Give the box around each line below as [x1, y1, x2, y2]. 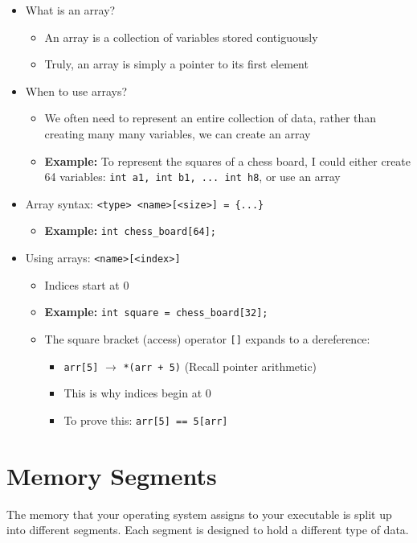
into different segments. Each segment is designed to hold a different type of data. [6, 521, 409, 538]
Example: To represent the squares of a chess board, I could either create [44, 152, 411, 169]
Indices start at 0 [44, 276, 129, 293]
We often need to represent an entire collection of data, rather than [44, 109, 377, 126]
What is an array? [25, 2, 116, 18]
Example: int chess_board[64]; [44, 222, 217, 239]
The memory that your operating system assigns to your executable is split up [6, 505, 392, 522]
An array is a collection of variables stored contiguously [44, 28, 318, 45]
